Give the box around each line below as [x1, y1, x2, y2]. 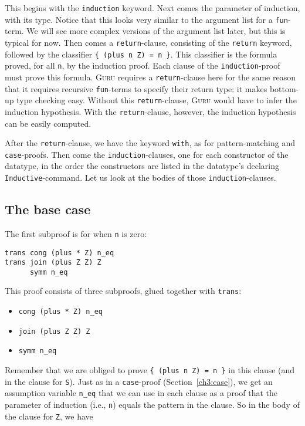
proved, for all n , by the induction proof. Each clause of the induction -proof [5, 59, 280, 72]
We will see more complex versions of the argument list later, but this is [26, 25, 286, 37]
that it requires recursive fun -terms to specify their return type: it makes [5, 82, 267, 94]
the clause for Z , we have [5, 410, 93, 422]
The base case [5, 200, 91, 218]
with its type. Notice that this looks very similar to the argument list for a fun [5, 13, 288, 25]
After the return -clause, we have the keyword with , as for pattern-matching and [5, 137, 296, 149]
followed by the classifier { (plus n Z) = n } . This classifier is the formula [5, 48, 277, 60]
